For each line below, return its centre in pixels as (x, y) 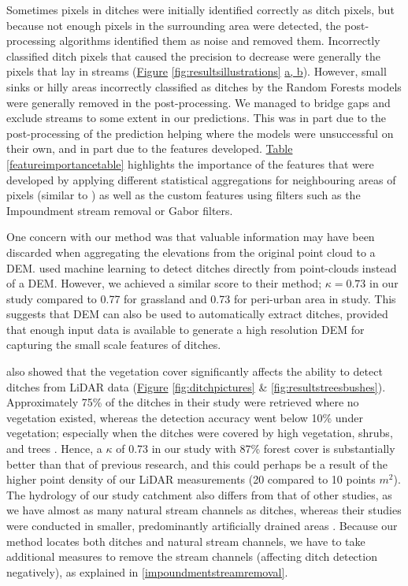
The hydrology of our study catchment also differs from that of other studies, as (199, 494)
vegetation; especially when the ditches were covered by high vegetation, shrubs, (200, 433)
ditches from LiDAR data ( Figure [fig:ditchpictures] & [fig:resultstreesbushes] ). (196, 386)
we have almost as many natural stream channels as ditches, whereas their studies (204, 510)
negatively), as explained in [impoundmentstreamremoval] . (147, 571)
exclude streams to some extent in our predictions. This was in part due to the (197, 118)
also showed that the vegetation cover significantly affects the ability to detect (195, 371)
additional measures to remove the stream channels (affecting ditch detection (192, 556)
